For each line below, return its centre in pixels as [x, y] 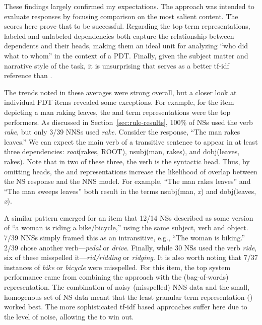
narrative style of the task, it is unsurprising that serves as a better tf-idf [117, 65]
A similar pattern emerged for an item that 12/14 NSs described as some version [129, 217]
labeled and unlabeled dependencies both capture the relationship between [119, 36]
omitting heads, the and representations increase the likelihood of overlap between [131, 171]
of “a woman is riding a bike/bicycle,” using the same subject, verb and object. [126, 227]
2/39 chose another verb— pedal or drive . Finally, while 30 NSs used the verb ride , [130, 247]
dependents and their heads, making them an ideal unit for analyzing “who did [126, 46]
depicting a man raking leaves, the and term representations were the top [117, 112]
